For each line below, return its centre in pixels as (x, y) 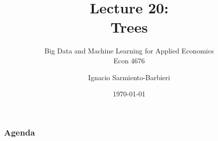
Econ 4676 (129, 60)
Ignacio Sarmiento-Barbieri (129, 77)
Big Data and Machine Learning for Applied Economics (129, 51)
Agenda (20, 132)
